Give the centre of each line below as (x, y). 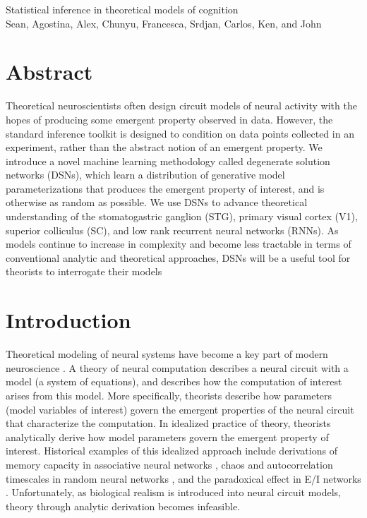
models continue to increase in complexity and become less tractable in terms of (179, 244)
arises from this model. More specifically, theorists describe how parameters (169, 395)
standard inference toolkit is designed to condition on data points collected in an (180, 133)
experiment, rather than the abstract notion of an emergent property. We (164, 147)
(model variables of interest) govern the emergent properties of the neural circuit (180, 409)
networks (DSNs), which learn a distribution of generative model (145, 175)
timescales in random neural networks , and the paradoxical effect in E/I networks (183, 478)
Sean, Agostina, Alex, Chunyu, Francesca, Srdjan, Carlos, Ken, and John (164, 23)
